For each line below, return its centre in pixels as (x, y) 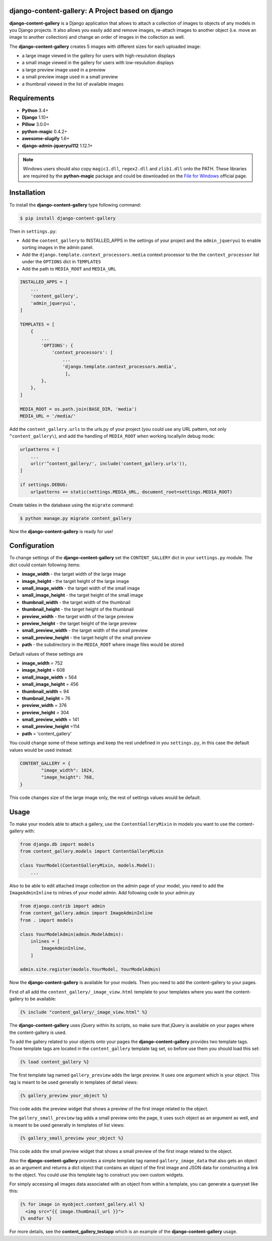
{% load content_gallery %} (54, 1062)
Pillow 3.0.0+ (36, 124)
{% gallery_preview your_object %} (64, 1095)
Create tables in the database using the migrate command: (72, 505)
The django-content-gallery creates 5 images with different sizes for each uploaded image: (105, 46)
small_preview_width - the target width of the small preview (85, 630)
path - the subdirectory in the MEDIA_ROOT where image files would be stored (103, 644)
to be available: (40, 999)
